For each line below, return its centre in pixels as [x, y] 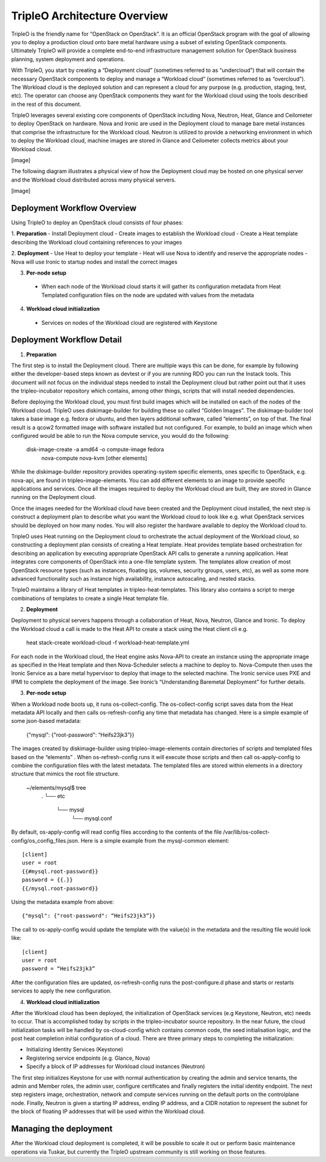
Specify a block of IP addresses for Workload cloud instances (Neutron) [116, 1066]
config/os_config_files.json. [45, 840]
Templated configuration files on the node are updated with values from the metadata [148, 295]
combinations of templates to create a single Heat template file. [90, 598]
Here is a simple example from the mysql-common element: [155, 840]
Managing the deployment [62, 1129]
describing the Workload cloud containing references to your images [97, 242]
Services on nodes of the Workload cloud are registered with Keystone [129, 322]
